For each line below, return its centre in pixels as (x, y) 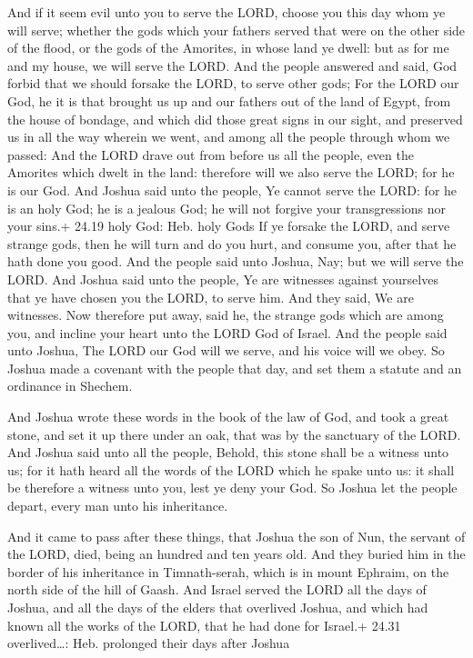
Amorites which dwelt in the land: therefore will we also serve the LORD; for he (231, 172)
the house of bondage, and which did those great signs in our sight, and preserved (235, 119)
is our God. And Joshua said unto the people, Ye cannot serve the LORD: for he (232, 189)
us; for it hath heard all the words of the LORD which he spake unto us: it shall (231, 469)
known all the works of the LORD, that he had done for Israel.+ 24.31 (204, 625)
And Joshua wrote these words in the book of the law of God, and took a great (228, 417)
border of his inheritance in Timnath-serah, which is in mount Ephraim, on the (228, 571)
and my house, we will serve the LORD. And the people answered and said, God (232, 65)
